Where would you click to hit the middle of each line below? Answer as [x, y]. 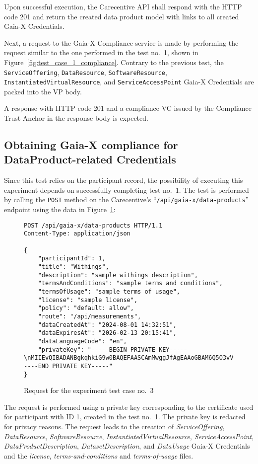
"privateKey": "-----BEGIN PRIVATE [97, 349]
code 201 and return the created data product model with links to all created [122, 16]
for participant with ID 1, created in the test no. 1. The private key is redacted [125, 417]
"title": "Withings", [73, 267]
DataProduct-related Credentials [90, 159]
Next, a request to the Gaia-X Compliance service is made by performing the [121, 42]
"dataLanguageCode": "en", [82, 341]
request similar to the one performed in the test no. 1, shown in [101, 52]
